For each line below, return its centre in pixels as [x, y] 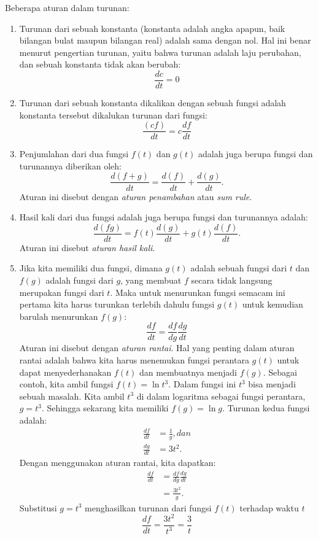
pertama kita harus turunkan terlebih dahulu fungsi [117, 304]
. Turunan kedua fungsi [266, 408]
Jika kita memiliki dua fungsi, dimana [91, 268]
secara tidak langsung [232, 280]
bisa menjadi [272, 384]
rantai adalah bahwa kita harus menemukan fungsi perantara [134, 360]
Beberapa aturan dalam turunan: [67, 7]
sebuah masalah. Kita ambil [72, 396]
